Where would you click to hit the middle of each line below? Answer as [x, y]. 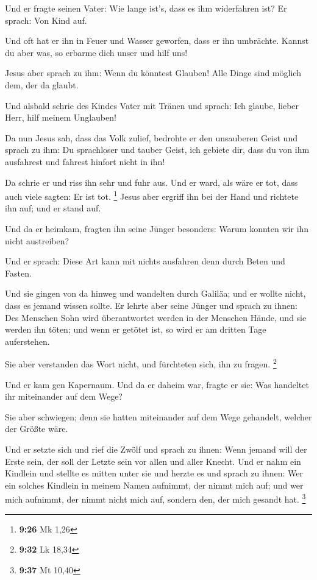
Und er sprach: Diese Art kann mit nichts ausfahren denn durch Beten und [145, 261]
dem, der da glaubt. [42, 84]
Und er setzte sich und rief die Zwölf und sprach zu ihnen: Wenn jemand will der [156, 449]
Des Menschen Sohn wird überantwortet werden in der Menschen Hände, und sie [156, 317]
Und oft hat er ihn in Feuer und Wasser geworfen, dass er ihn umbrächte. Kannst [157, 41]
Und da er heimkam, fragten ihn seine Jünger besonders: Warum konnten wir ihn [157, 228]
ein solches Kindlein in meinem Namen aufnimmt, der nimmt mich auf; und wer [154, 485]
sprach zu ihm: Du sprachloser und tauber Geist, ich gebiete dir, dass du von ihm [157, 150]
